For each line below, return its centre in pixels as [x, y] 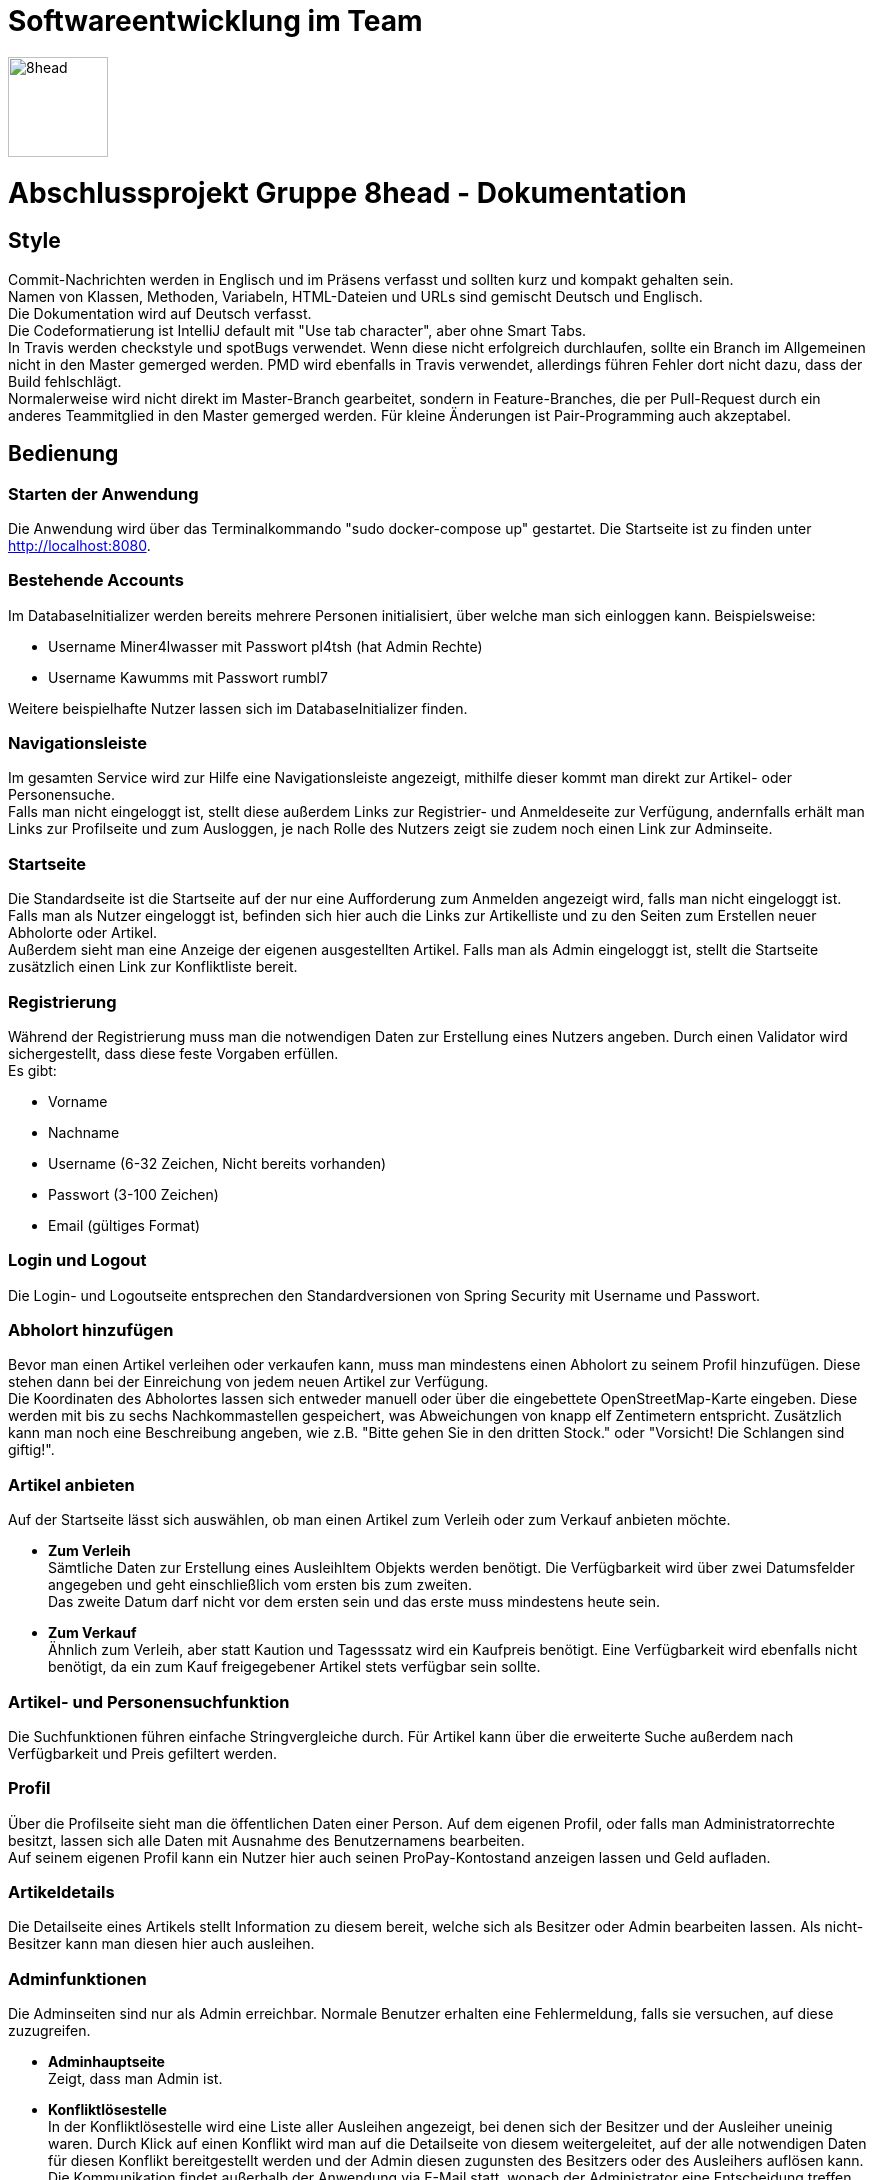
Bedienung [63, 454]
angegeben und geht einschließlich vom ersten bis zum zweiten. [260, 1585]
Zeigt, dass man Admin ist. [135, 2079]
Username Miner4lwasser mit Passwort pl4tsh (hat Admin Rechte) [265, 646]
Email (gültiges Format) [124, 1225]
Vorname [78, 1101]
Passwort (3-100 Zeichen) [133, 1194]
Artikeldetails [61, 1892]
